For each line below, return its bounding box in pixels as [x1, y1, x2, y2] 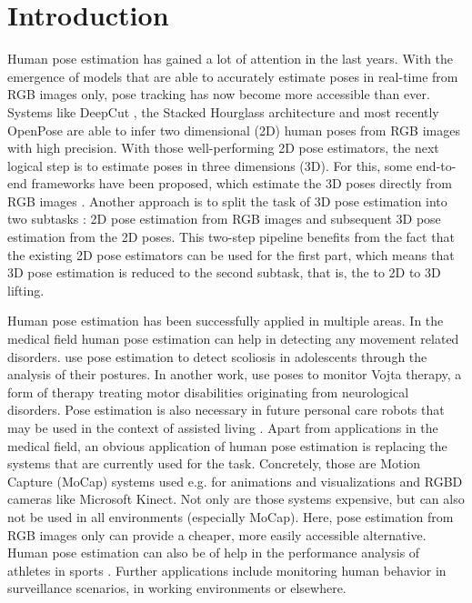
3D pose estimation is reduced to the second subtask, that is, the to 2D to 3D [7, 263, 441, 282]
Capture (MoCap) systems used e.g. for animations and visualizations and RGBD [7, 471, 463, 490]
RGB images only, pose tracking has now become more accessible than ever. [7, 85, 430, 104]
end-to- [416, 156, 457, 175]
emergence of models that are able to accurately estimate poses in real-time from [7, 66, 458, 85]
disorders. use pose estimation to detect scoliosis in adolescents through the [7, 347, 427, 366]
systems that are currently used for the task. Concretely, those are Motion [7, 454, 421, 473]
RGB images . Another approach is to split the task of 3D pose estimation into [7, 191, 447, 210]
